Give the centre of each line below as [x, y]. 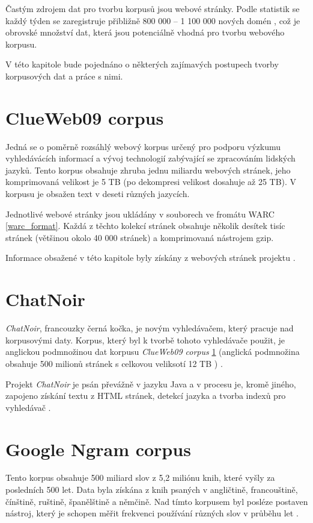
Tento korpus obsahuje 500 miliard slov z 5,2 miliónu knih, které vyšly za [140, 478]
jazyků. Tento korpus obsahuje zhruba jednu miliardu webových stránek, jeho [148, 170]
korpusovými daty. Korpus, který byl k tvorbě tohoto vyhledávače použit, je [145, 340]
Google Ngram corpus [98, 449]
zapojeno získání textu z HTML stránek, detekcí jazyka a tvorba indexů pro [146, 396]
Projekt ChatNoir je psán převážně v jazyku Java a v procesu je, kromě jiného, [151, 384]
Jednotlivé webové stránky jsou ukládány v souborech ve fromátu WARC [140, 214]
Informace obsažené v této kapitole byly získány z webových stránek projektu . [150, 258]
